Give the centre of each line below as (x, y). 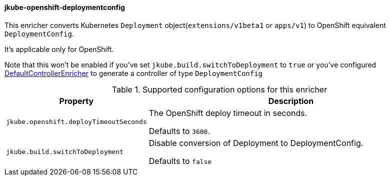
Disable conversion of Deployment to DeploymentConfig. (256, 143)
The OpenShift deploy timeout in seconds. (228, 113)
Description (291, 101)
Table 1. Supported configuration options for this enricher (219, 89)
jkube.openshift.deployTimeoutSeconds (76, 122)
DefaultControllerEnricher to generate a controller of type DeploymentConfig (134, 73)
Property (76, 101)
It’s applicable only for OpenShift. (59, 49)
